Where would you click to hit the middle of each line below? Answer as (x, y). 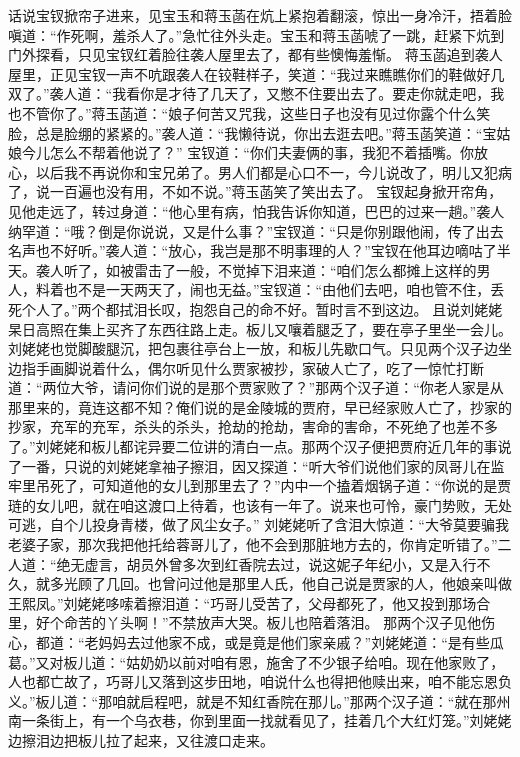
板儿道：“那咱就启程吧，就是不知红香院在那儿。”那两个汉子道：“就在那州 (273, 700)
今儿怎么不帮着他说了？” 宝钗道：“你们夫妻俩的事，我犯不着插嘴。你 (247, 152)
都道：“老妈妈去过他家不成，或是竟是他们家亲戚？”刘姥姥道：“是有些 (262, 642)
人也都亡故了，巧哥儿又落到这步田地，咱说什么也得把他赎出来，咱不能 (239, 681)
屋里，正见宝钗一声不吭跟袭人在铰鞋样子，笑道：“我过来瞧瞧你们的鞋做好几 (256, 73)
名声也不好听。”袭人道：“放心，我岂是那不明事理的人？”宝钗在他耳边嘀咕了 (252, 250)
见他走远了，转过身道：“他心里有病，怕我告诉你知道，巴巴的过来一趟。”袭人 (256, 210)
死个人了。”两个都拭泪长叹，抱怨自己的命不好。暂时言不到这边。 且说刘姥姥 (255, 308)
